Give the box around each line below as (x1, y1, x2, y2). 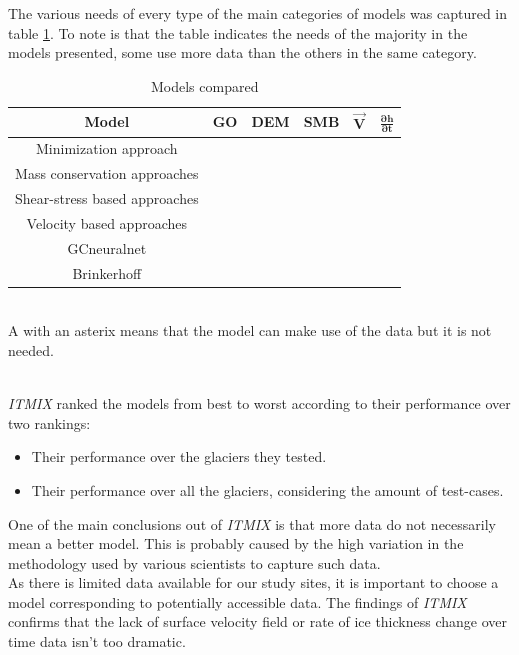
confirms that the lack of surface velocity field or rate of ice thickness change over (8, 611, 507, 632)
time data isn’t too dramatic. (8, 631, 186, 652)
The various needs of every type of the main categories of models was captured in (8, 3, 508, 23)
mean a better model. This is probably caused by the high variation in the (8, 533, 464, 554)
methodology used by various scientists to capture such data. (8, 552, 381, 573)
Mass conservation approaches (15, 163, 199, 184)
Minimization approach (36, 138, 178, 159)
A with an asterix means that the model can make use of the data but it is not (8, 320, 492, 341)
